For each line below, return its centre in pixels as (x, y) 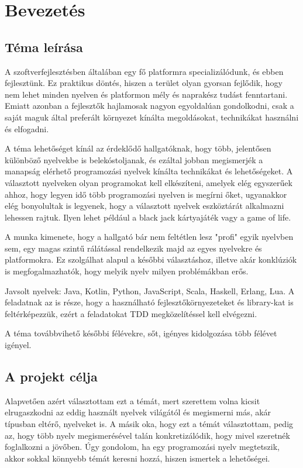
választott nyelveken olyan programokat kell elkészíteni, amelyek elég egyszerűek (149, 182)
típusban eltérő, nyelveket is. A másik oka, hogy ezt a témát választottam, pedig (149, 424)
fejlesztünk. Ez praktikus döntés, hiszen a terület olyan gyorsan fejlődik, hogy (144, 83)
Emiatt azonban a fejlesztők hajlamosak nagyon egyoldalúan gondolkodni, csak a (149, 106)
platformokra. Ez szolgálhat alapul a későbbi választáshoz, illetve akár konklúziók (151, 259)
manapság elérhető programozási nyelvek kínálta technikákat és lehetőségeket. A (149, 171)
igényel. (18, 345)
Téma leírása (44, 47)
